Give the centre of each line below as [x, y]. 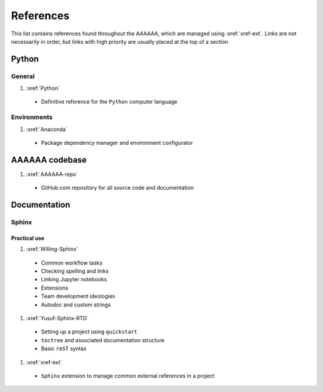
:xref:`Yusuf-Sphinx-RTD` [57, 318]
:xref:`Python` [43, 88]
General [23, 76]
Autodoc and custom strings [76, 305]
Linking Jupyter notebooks [74, 279]
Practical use [28, 238]
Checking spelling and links [75, 271]
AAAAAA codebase [49, 159]
